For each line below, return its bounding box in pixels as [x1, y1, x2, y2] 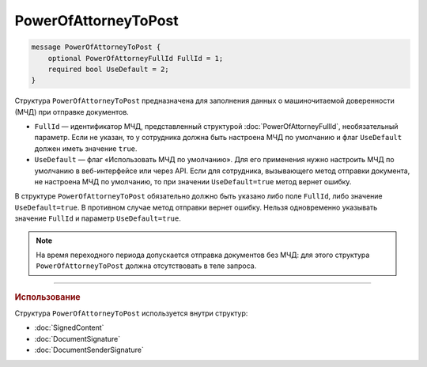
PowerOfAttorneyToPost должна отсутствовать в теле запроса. [36, 261, 257, 271]
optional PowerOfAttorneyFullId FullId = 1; [47, 54, 224, 62]
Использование [14, 291, 81, 302]
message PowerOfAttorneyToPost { [31, 43, 161, 51]
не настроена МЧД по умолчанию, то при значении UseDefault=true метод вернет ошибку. [34, 177, 352, 187]
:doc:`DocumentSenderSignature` [34, 345, 144, 355]
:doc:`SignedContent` [34, 323, 104, 332]
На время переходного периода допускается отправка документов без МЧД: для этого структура [36, 250, 370, 259]
